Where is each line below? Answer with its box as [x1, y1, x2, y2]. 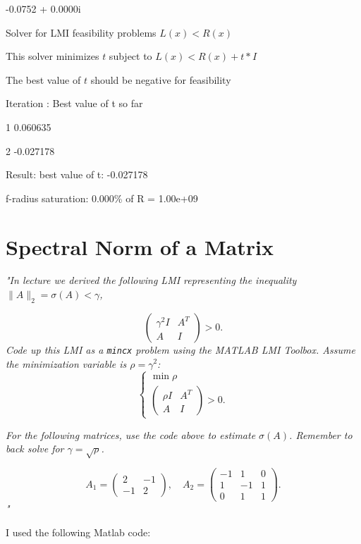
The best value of [6, 72, 81, 87]
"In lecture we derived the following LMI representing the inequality [6, 273, 297, 288]
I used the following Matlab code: [6, 524, 151, 539]
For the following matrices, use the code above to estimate [6, 427, 256, 442]
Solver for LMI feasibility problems [6, 25, 157, 39]
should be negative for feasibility [90, 72, 231, 87]
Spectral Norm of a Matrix [6, 232, 274, 261]
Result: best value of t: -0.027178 [6, 167, 148, 182]
